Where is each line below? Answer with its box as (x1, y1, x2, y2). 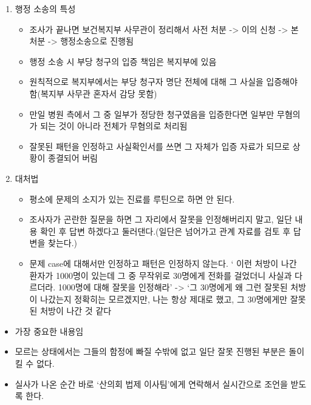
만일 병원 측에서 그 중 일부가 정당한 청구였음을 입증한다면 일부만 (29, 107, 275, 120)
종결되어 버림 (48, 152, 98, 164)
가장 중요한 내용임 (15, 324, 84, 337)
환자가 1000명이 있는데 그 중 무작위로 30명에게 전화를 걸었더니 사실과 (29, 269, 292, 281)
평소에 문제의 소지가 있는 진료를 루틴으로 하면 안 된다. (29, 192, 235, 205)
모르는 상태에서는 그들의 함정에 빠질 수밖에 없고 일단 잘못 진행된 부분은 (15, 345, 286, 358)
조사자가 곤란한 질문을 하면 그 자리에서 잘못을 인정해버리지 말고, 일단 (29, 213, 292, 226)
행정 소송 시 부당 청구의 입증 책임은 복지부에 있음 (29, 55, 217, 67)
